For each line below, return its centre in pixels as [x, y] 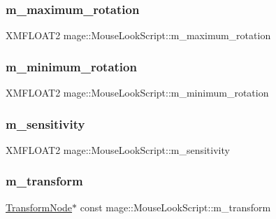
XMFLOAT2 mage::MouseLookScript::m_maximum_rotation [138, 35]
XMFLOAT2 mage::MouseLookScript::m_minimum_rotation [137, 93]
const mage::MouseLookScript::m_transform [175, 207]
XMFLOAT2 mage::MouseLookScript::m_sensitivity [118, 149]
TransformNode [39, 207]
